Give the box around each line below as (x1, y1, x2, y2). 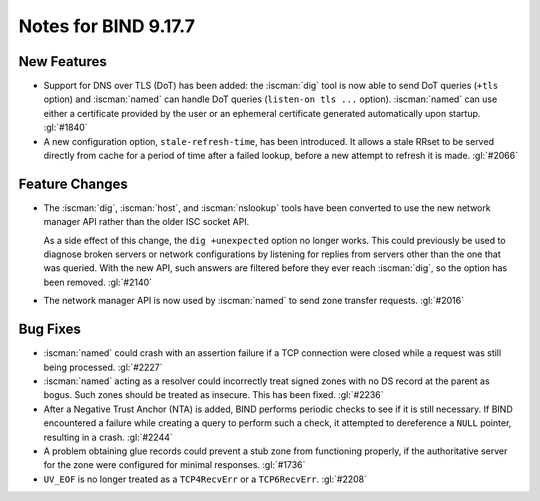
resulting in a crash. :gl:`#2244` (43, 431, 174, 443)
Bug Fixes (18, 321, 82, 338)
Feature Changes (18, 175, 129, 192)
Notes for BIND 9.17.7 (18, 15, 195, 37)
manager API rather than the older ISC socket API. (43, 216, 250, 228)
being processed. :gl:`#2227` (43, 361, 164, 373)
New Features (18, 53, 107, 70)
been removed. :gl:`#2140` (43, 276, 153, 288)
